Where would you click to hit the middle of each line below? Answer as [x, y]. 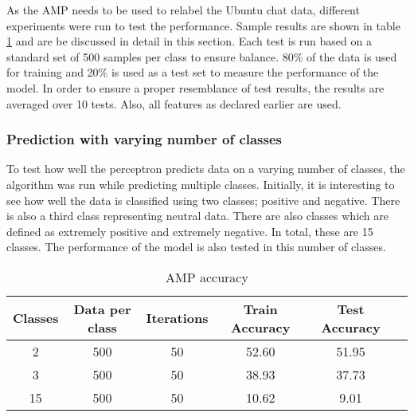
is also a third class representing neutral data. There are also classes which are [198, 216]
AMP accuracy [207, 277]
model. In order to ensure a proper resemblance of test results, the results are [195, 87]
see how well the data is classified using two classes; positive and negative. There [203, 200]
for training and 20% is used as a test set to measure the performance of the [193, 72]
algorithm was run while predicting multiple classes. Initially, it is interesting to [201, 184]
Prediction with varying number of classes [145, 139]
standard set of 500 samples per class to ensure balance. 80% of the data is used [202, 56]
